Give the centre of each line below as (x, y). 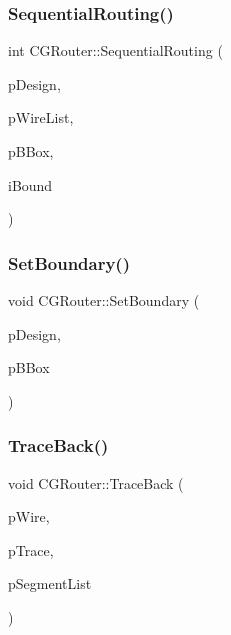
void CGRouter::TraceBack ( (96, 482)
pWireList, (41, 117)
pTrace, (31, 549)
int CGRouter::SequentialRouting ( (115, 50)
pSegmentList (50, 583)
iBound (30, 184)
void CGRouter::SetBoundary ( (104, 300)
